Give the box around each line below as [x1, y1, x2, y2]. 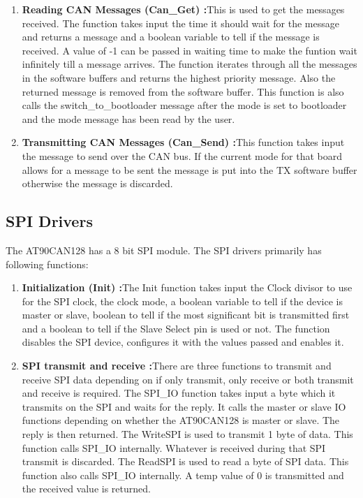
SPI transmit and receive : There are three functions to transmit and [22, 358, 332, 373]
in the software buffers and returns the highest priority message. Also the [22, 70, 336, 85]
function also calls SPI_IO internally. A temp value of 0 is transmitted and [22, 467, 344, 482]
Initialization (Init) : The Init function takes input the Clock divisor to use [22, 280, 353, 295]
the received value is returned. [22, 481, 151, 496]
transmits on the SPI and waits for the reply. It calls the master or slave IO [22, 399, 346, 413]
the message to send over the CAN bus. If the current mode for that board [22, 148, 342, 163]
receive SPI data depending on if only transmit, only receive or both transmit [22, 372, 354, 386]
